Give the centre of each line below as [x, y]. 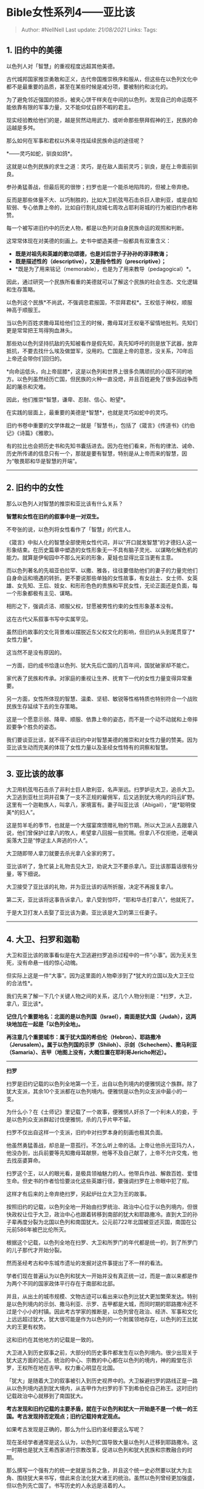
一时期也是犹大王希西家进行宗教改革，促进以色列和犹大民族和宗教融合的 [97, 1450]
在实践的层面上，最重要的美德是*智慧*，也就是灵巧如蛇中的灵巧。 [89, 412]
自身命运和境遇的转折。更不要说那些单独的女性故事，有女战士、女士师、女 [99, 578]
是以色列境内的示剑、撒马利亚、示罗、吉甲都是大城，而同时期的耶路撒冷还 [99, 1304]
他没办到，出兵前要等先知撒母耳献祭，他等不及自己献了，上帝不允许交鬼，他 [102, 1153]
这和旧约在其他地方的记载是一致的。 [52, 1340]
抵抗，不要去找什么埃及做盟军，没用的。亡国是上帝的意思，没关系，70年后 [100, 351]
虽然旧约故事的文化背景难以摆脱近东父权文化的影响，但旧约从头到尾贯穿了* [101, 632]
